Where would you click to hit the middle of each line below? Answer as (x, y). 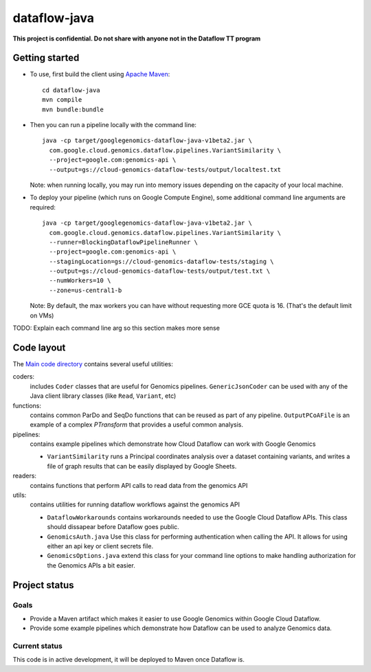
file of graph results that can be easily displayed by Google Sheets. (142, 466)
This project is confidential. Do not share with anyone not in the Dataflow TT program (137, 38)
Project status (44, 585)
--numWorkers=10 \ (80, 281)
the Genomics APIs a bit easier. (91, 565)
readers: (25, 476)
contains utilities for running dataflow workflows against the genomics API (135, 504)
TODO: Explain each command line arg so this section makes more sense (116, 328)
